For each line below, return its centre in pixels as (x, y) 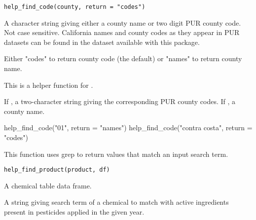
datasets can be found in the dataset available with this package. (102, 42)
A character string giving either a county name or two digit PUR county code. (123, 22)
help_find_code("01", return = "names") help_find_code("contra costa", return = (128, 128)
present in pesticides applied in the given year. (74, 212)
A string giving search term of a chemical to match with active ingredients (116, 202)
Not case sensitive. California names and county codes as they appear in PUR (122, 32)
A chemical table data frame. (48, 185)
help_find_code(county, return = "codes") (75, 7)
